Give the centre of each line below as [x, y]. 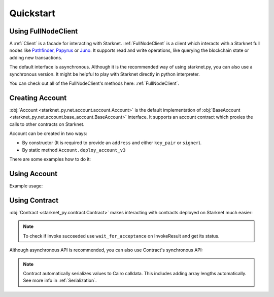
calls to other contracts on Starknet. [47, 124]
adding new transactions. [36, 57]
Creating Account [38, 98]
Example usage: [26, 186]
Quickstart [32, 13]
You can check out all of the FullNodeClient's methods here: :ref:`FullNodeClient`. [94, 83]
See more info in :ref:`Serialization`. [60, 280]
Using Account [33, 174]
